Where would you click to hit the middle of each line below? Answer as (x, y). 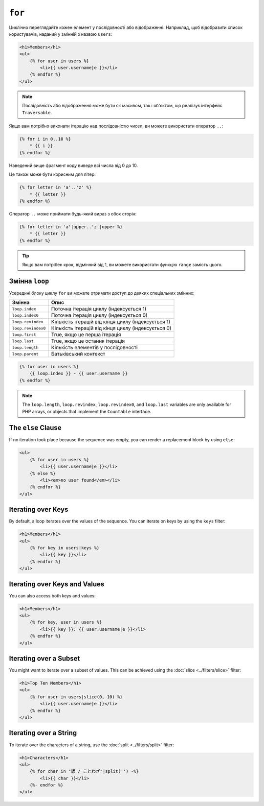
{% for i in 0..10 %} (45, 139)
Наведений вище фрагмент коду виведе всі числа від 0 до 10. (74, 165)
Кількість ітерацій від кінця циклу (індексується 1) (111, 322)
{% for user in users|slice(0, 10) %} (76, 697)
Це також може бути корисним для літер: (53, 174)
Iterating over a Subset (44, 659)
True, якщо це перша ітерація (86, 334)
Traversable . (37, 112)
